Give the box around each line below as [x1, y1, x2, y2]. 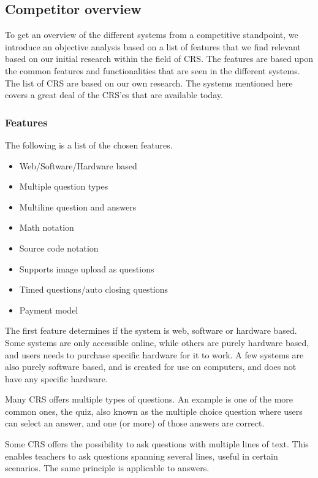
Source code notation [19, 241, 99, 254]
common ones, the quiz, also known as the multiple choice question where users [5, 404, 303, 417]
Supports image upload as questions [19, 262, 154, 275]
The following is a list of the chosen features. [5, 138, 173, 151]
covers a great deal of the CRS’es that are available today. [5, 88, 223, 101]
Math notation [19, 221, 74, 234]
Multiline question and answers [19, 200, 137, 213]
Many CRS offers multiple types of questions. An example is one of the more [5, 393, 293, 406]
